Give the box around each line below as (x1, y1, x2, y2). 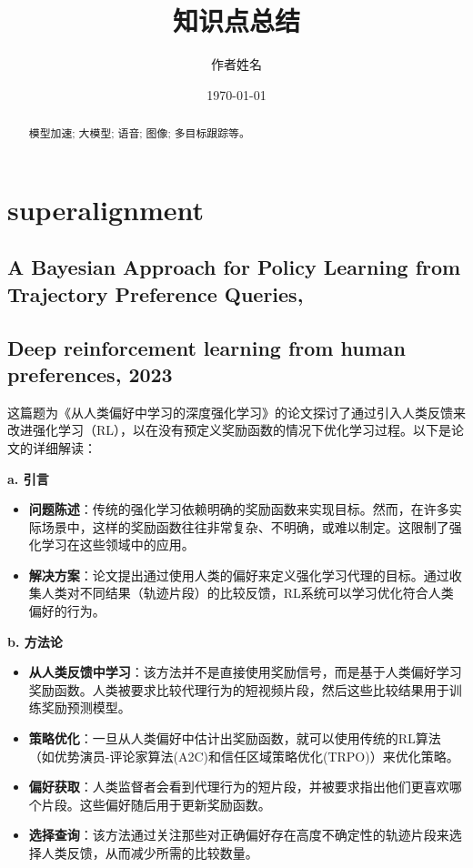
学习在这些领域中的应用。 (41, 535, 195, 554)
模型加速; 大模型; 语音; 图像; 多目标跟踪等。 (28, 126, 250, 141)
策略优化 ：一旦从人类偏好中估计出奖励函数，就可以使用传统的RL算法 (28, 729, 441, 748)
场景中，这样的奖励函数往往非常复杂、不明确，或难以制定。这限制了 (41, 517, 449, 536)
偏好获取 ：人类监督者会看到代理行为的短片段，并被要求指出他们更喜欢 (28, 777, 449, 796)
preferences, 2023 (7, 359, 173, 388)
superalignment (7, 190, 205, 227)
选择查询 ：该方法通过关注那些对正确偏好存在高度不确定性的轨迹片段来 (28, 825, 449, 844)
